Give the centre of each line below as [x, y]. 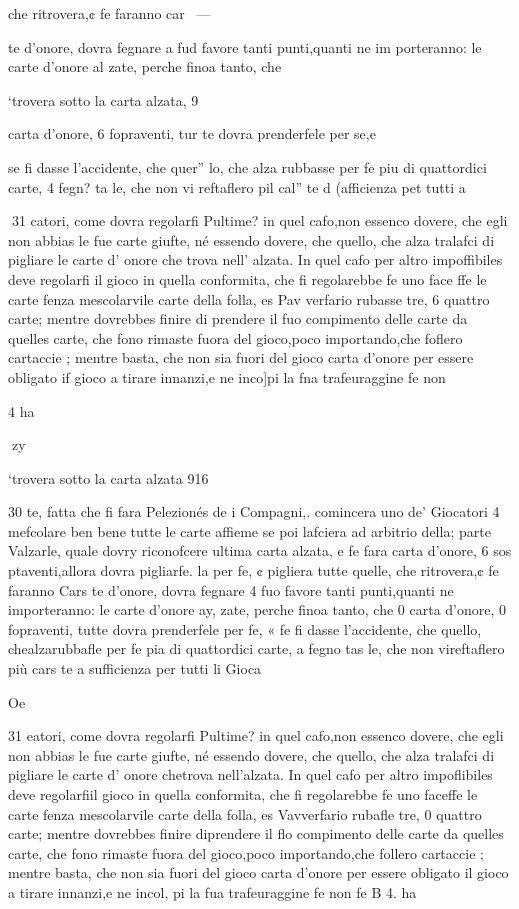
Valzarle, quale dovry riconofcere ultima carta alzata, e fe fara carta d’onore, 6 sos [260, 550]
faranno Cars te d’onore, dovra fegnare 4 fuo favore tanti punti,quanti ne [231, 589]
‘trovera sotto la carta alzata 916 [108, 477]
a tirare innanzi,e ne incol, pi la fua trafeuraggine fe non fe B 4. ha [212, 891]
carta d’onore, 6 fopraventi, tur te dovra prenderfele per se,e [192, 133]
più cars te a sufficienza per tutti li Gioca [135, 668]
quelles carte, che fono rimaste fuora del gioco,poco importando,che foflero [235, 337]
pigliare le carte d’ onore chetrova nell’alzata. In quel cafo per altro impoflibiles [250, 774]
